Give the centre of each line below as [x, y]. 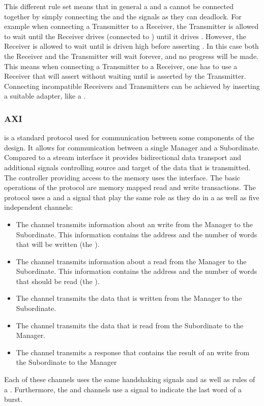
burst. [13, 399]
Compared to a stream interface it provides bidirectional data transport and [123, 157]
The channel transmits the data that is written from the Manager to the [129, 298]
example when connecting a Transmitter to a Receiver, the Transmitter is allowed [131, 26]
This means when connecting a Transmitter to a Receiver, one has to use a [121, 66]
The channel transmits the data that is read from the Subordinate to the [130, 325]
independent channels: [39, 207]
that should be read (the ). [58, 281]
